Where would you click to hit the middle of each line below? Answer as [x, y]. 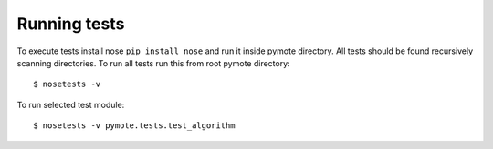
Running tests [71, 24]
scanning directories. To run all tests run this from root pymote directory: [154, 63]
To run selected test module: [71, 104]
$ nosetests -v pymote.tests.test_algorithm [135, 126]
